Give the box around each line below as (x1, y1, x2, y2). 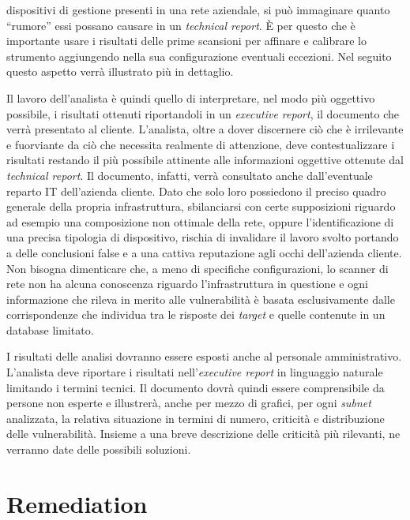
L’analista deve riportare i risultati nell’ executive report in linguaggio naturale (6, 364, 383, 380)
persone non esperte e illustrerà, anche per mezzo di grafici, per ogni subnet (6, 395, 371, 411)
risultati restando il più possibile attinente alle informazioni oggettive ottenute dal (6, 152, 404, 168)
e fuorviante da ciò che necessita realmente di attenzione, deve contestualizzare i (6, 136, 395, 152)
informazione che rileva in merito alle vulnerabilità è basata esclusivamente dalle (6, 290, 395, 307)
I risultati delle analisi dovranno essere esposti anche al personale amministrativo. (6, 348, 402, 365)
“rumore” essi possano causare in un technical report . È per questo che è (6, 17, 355, 33)
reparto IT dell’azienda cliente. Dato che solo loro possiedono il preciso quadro (6, 182, 386, 199)
